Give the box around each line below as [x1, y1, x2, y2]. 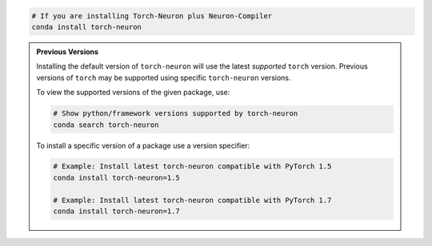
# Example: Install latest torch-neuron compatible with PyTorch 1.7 [53, 196, 332, 204]
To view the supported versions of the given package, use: [36, 88, 230, 97]
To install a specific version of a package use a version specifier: [36, 141, 250, 150]
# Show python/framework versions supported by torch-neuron [53, 109, 298, 118]
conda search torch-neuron [53, 120, 159, 129]
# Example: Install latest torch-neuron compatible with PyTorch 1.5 [53, 162, 332, 171]
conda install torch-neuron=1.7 [53, 207, 180, 216]
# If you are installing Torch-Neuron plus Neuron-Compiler [31, 11, 273, 20]
